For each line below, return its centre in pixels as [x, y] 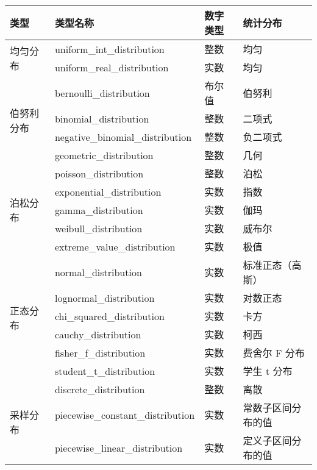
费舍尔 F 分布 [274, 353]
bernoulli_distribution [102, 93]
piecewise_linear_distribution [119, 447]
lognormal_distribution [105, 297]
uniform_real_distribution [112, 67]
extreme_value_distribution [115, 246]
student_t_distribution [105, 371]
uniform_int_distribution [109, 49]
